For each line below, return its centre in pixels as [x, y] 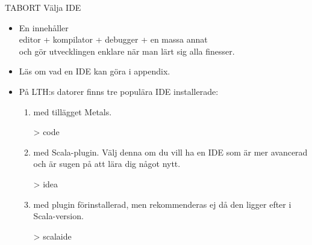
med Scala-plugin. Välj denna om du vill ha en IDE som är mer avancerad [170, 152]
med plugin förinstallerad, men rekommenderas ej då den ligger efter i [162, 204]
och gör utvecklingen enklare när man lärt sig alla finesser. [127, 51]
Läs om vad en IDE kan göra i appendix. [95, 71]
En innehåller [44, 27]
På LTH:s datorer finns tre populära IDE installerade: [119, 91]
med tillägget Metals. [73, 111]
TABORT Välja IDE [43, 7]
